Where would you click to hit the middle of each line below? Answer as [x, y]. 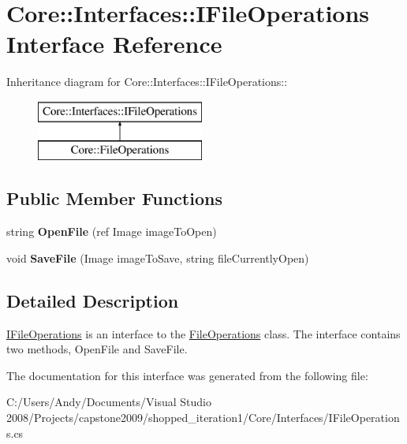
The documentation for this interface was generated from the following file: [187, 375]
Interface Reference [114, 44]
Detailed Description [93, 300]
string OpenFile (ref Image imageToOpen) [112, 231]
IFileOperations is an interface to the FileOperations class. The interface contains [203, 333]
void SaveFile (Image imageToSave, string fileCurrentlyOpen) [158, 257]
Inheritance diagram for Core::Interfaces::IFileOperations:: [147, 82]
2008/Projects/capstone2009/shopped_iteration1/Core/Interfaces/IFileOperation [203, 418]
